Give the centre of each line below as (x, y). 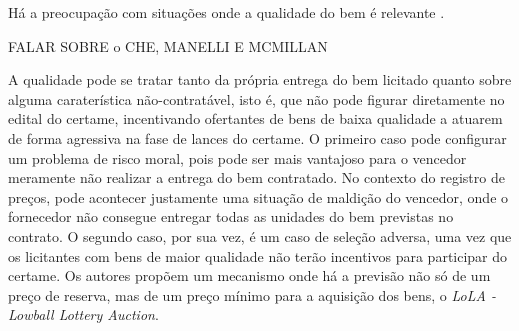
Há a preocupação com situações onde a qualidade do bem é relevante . (226, 12)
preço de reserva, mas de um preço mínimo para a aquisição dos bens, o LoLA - (252, 294)
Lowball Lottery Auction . (83, 314)
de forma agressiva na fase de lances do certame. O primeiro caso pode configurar (257, 137)
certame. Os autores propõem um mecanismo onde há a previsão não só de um (249, 275)
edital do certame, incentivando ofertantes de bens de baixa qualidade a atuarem (255, 118)
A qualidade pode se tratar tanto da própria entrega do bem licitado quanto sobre (260, 79)
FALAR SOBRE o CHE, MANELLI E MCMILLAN (168, 45)
